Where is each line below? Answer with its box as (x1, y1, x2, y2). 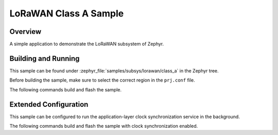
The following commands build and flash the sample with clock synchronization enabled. (9, 123, 198, 129)
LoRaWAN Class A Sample (9, 8, 124, 19)
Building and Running (9, 54, 80, 63)
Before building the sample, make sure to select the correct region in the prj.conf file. (9, 77, 195, 83)
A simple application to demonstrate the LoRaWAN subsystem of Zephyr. (9, 41, 164, 47)
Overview (9, 27, 42, 36)
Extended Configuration (9, 100, 89, 109)
